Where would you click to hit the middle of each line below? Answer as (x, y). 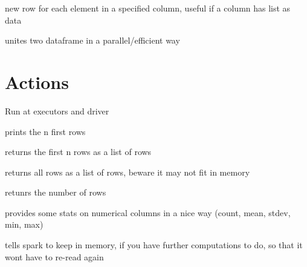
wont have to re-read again (54, 256)
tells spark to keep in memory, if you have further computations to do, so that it (154, 245)
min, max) (24, 224)
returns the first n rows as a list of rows (78, 152)
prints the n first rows (45, 131)
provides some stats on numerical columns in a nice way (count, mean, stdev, (148, 212)
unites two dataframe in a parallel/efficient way (92, 40)
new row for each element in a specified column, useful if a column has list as (148, 8)
